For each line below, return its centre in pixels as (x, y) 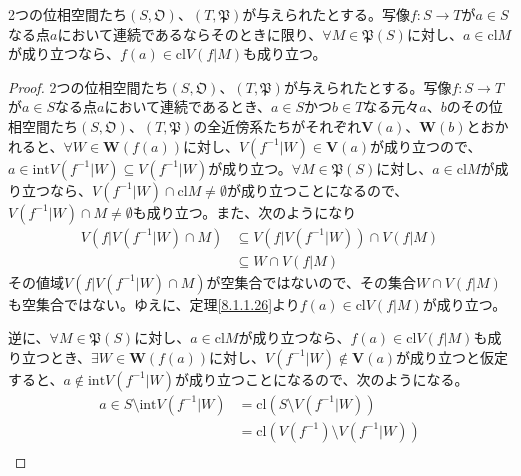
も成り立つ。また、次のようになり (244, 211)
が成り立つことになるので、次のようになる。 (322, 378)
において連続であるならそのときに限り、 (190, 33)
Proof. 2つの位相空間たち (88, 86)
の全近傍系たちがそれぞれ (277, 125)
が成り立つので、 (426, 145)
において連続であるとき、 (187, 106)
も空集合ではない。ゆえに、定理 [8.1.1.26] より (154, 303)
